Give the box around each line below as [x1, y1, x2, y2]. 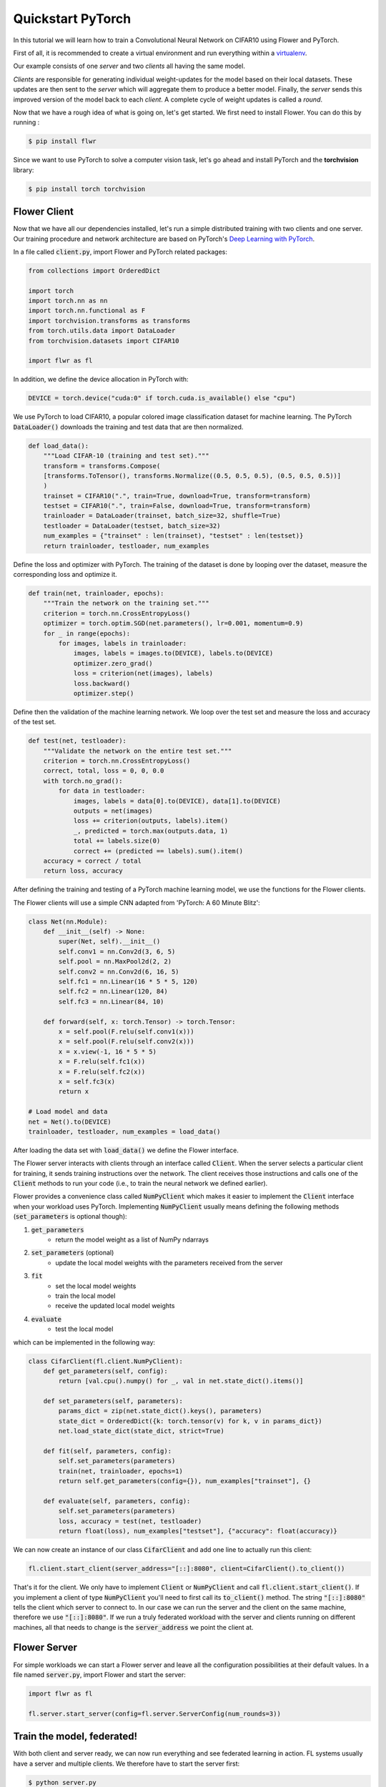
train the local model [55, 1291, 116, 1300]
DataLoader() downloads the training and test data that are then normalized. [13, 422, 244, 431]
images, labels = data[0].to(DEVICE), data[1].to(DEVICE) [73, 797, 282, 805]
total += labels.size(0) [73, 837, 161, 845]
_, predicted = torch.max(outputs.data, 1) [73, 826, 229, 835]
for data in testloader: [58, 787, 146, 795]
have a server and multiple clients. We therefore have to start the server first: [13, 1759, 240, 1768]
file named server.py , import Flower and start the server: [13, 1670, 186, 1679]
